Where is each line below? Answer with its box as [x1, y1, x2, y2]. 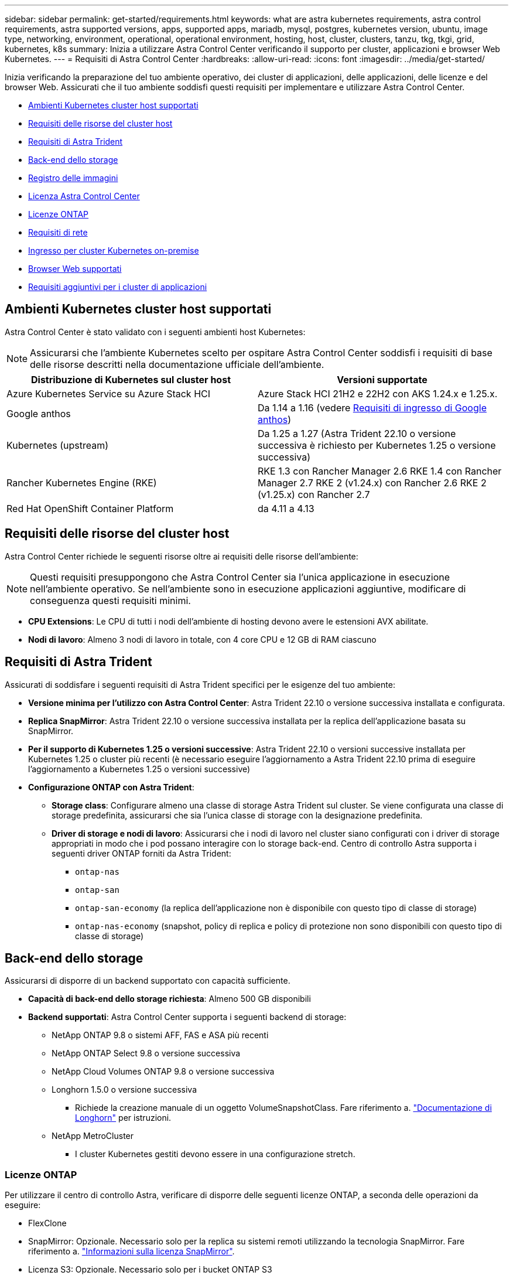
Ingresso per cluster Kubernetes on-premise [28, 245, 199, 255]
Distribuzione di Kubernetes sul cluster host [31, 373, 231, 386]
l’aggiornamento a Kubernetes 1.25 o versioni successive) [28, 763, 251, 774]
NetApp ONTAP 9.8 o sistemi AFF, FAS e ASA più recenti [52, 1030, 269, 1041]
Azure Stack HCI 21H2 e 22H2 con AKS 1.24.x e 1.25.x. [258, 387, 498, 400]
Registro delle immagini [28, 173, 118, 183]
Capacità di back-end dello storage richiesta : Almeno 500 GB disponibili [28, 994, 311, 1004]
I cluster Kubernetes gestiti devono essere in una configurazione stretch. [75, 1149, 355, 1159]
